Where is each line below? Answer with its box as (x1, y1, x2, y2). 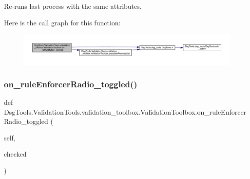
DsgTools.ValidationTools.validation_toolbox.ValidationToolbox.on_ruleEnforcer (4, 106, 247, 117)
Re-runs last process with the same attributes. (4, 1, 142, 11)
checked (4, 149, 27, 159)
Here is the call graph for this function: (4, 17, 121, 27)
